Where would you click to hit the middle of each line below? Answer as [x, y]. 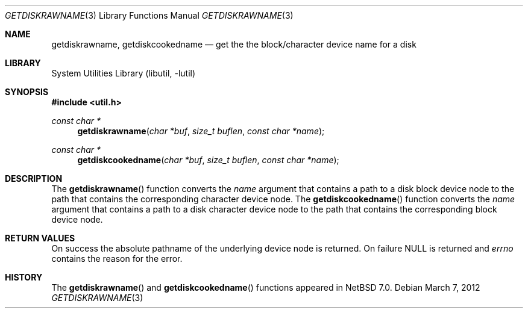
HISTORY [24, 277]
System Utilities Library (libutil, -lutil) [124, 73]
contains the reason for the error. [117, 259]
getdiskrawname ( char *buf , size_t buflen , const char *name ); [201, 131]
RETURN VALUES [40, 238]
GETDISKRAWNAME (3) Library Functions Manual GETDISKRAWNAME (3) [149, 15]
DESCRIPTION [34, 178]
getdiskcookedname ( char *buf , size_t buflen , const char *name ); [208, 160]
